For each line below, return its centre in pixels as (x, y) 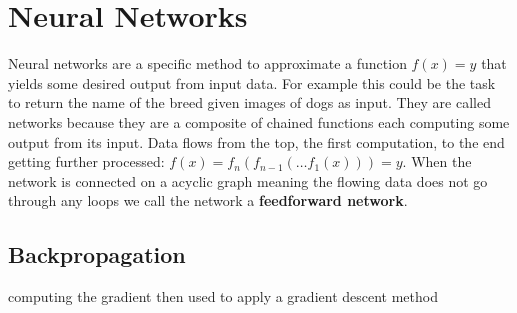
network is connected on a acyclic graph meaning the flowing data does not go (248, 180)
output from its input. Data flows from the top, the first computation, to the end (256, 141)
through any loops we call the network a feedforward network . (208, 200)
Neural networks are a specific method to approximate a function (207, 63)
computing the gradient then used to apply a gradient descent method (223, 296)
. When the (437, 161)
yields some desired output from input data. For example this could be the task (252, 82)
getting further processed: (86, 161)
